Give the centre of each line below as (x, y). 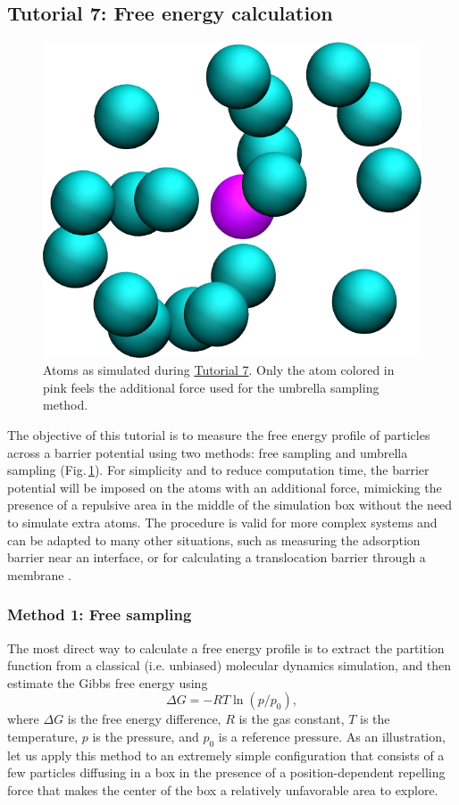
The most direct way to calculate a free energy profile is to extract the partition (226, 647)
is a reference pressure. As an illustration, (332, 736)
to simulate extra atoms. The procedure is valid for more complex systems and (222, 522)
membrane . (39, 574)
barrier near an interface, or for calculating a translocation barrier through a (217, 557)
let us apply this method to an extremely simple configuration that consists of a (226, 755)
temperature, (43, 736)
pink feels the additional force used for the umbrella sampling (211, 387)
